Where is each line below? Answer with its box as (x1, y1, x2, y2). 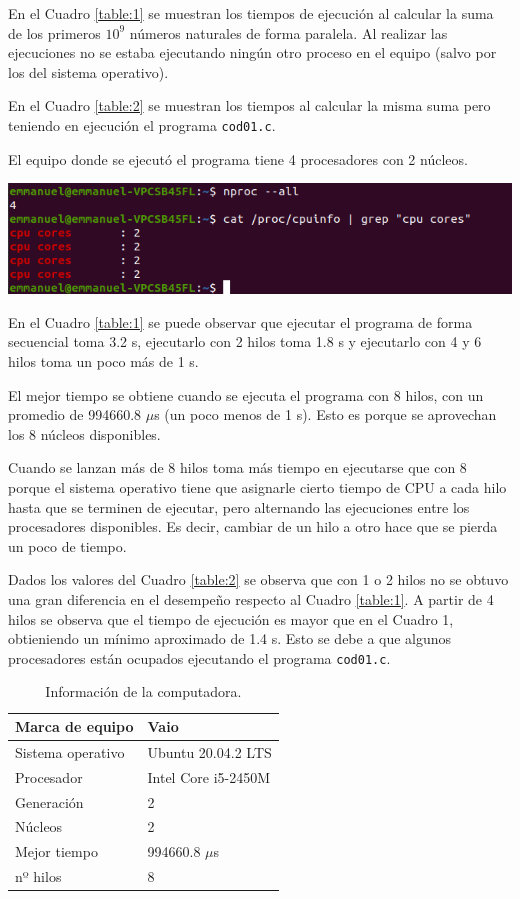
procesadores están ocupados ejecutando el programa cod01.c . (8, 647, 391, 668)
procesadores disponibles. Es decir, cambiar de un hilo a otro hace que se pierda (8, 516, 498, 537)
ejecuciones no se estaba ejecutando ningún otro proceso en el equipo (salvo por (8, 42, 497, 63)
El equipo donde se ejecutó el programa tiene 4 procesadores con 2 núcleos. (8, 148, 468, 169)
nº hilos (15, 866, 62, 887)
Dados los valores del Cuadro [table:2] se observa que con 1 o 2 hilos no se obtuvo (8, 569, 509, 590)
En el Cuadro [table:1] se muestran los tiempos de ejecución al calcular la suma (8, 3, 494, 23)
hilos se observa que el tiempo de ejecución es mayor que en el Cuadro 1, (8, 608, 454, 629)
